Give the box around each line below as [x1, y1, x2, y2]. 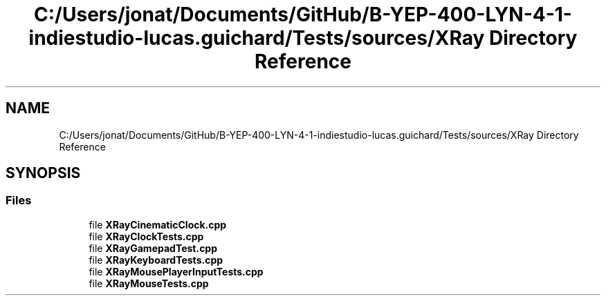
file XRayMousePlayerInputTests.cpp [89, 265, 264, 278]
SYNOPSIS [6, 164, 81, 182]
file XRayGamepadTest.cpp [89, 242, 218, 254]
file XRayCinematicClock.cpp [89, 218, 227, 231]
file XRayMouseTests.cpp [89, 277, 209, 289]
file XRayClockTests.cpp [89, 230, 204, 242]
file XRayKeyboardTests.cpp [89, 253, 223, 266]
